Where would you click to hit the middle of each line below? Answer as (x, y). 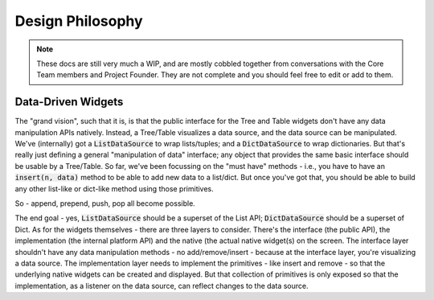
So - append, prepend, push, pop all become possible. (105, 203)
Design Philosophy (79, 21)
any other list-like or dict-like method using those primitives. (115, 188)
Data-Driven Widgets (69, 102)
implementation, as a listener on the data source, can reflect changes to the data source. (162, 286)
